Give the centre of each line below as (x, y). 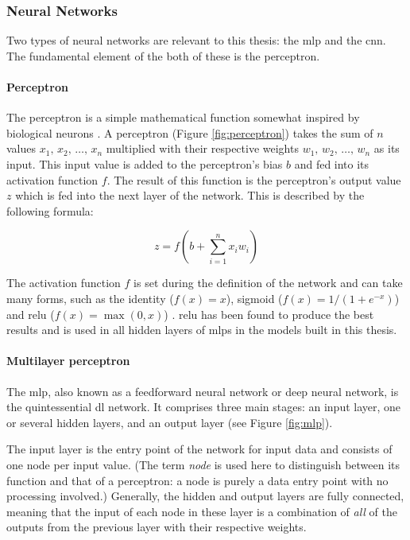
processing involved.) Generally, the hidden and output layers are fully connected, (205, 496)
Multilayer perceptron (68, 361)
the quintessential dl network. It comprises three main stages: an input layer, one (204, 407)
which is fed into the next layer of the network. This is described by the (190, 195)
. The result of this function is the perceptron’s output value (254, 179)
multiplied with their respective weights (202, 148)
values (21, 148)
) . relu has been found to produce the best (269, 314)
